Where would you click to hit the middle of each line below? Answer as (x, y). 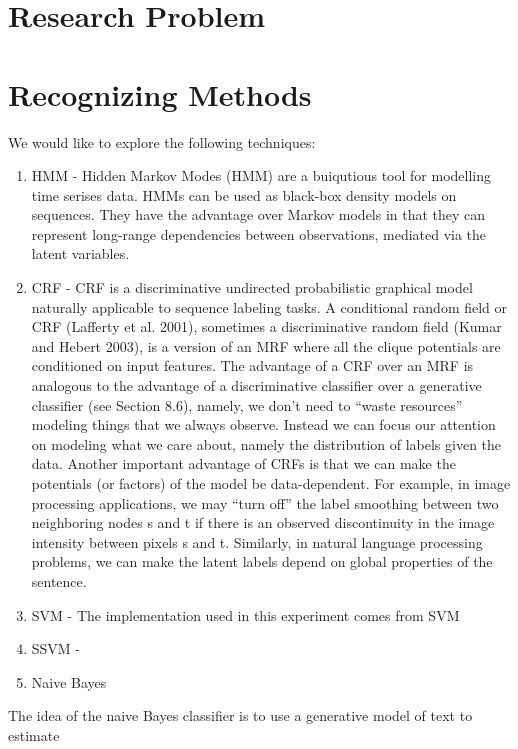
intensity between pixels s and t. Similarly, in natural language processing (257, 541)
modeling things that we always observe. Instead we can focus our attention (263, 424)
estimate (34, 734)
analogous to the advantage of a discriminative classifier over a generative (256, 385)
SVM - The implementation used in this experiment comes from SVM (245, 614)
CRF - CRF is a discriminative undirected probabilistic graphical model (252, 287)
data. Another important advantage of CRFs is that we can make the (243, 463)
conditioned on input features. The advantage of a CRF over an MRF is (252, 365)
